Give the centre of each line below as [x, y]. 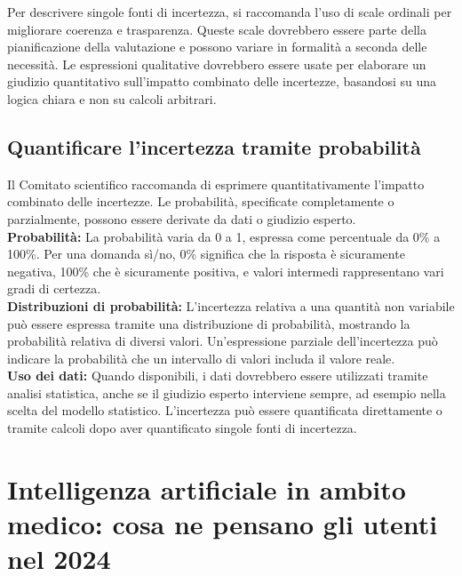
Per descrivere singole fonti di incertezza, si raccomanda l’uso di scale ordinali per [230, 12]
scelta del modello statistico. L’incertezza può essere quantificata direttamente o [225, 410]
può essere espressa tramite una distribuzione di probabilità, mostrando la [209, 323]
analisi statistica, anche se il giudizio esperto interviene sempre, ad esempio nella [227, 392]
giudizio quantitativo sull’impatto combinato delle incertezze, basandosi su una [222, 81]
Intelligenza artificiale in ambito [207, 488]
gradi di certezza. [54, 288]
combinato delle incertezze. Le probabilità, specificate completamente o [201, 201]
